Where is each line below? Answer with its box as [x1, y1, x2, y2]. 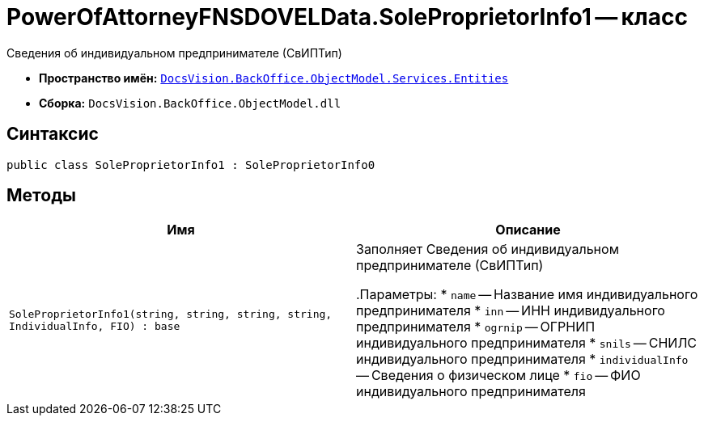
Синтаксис [6, 124, 99, 145]
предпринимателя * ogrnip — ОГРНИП [356, 319, 596, 335]
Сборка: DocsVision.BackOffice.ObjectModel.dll [39, 95, 341, 110]
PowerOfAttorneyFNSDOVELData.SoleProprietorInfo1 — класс [6, 3, 688, 31]
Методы [6, 185, 76, 206]
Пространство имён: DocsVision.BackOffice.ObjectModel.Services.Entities [39, 70, 509, 85]
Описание [495, 222, 561, 238]
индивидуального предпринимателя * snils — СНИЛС [356, 335, 698, 352]
